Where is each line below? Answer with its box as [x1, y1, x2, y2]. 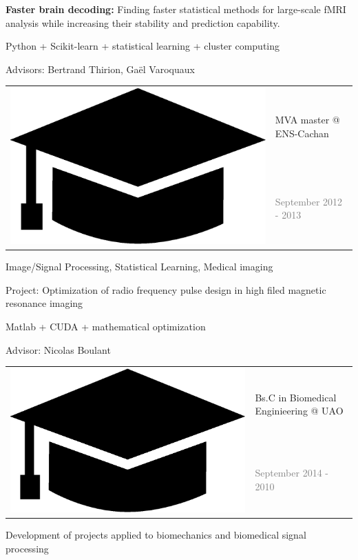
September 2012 [275, 194, 343, 208]
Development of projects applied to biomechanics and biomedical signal [6, 528, 306, 542]
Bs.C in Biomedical [255, 390, 337, 404]
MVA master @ [275, 112, 340, 127]
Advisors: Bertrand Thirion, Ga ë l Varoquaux [6, 61, 195, 76]
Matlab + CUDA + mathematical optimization [6, 319, 206, 334]
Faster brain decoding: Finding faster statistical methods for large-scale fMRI [6, 2, 346, 16]
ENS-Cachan [275, 126, 329, 140]
